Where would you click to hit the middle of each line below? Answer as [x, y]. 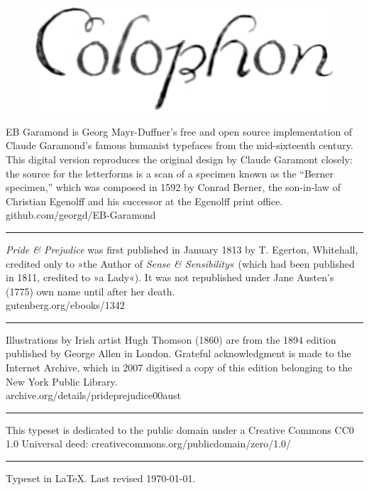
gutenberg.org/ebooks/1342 [65, 305]
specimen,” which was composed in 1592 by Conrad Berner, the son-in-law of [173, 187]
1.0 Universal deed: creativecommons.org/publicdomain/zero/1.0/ [149, 443]
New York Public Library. [62, 381]
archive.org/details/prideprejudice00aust [93, 395]
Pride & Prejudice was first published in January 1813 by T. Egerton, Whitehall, [182, 249]
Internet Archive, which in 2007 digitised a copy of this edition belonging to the [179, 367]
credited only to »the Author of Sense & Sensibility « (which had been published [180, 263]
